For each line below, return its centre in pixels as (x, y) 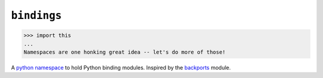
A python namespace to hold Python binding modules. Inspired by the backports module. (121, 67)
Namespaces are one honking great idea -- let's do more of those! (125, 52)
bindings (36, 15)
